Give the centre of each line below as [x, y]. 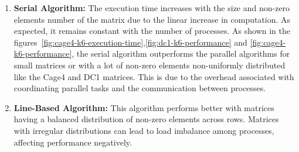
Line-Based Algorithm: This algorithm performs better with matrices [144, 107]
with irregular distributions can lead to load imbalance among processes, [144, 130]
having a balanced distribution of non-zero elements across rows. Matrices [146, 119]
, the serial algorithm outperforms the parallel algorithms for [181, 53]
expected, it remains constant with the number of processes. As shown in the [152, 31]
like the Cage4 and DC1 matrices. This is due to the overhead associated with [154, 76]
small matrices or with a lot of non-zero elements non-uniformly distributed [149, 65]
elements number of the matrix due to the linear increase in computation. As [152, 19]
